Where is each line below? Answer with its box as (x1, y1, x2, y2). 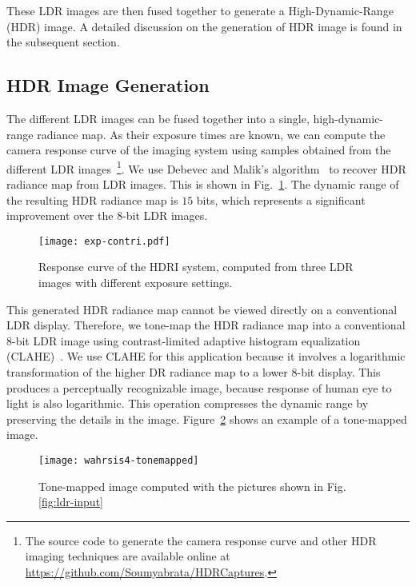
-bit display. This (297, 364, 381, 381)
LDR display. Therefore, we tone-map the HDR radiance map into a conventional (6, 317, 406, 333)
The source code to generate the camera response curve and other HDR (25, 532, 377, 548)
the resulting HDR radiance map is (6, 191, 178, 208)
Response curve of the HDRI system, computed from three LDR (38, 258, 354, 275)
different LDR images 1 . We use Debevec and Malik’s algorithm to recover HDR (6, 157, 406, 177)
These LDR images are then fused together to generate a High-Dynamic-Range (6, 2, 394, 18)
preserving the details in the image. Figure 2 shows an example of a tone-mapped (6, 410, 407, 427)
